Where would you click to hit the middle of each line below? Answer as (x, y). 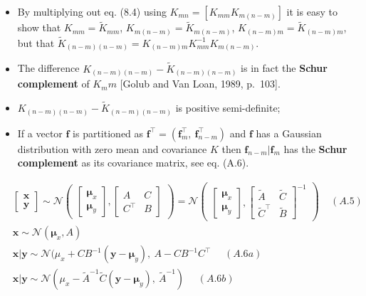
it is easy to (312, 11)
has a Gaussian (289, 133)
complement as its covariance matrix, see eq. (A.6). (133, 163)
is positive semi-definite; (228, 108)
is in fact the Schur (284, 68)
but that (36, 42)
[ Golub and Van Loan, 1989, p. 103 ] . (200, 84)
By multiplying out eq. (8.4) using (92, 11)
